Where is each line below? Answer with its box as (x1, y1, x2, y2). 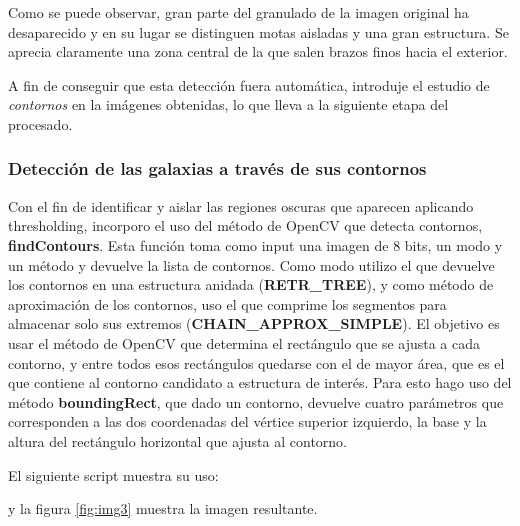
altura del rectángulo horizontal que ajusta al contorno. (8, 430, 347, 451)
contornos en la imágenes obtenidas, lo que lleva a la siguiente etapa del (8, 94, 449, 115)
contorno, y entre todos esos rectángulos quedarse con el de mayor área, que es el (8, 352, 505, 373)
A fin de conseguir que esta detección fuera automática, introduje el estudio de (8, 74, 490, 95)
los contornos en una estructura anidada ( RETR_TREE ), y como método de (8, 274, 494, 295)
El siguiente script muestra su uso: (8, 464, 219, 485)
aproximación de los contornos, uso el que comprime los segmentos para (8, 293, 447, 314)
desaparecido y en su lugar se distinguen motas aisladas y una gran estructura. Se (8, 21, 509, 42)
